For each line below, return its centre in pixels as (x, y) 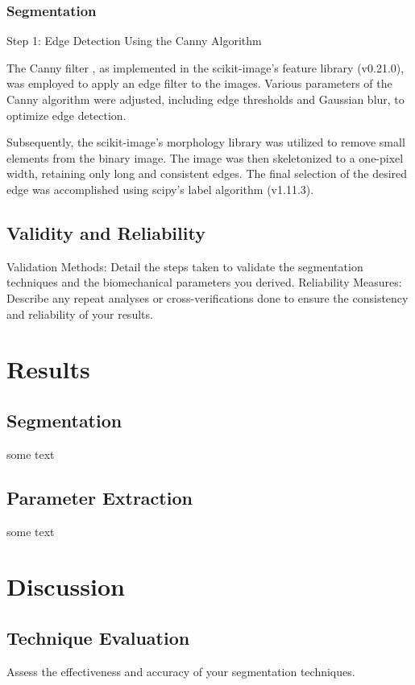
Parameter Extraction (100, 497)
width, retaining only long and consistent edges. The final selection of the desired (207, 173)
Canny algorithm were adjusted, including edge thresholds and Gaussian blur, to (205, 99)
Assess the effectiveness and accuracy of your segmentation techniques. (181, 671)
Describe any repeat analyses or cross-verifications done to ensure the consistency (207, 297)
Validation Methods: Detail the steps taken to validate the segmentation (185, 266)
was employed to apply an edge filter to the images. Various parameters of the (199, 83)
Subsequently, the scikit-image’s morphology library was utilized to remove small (206, 142)
